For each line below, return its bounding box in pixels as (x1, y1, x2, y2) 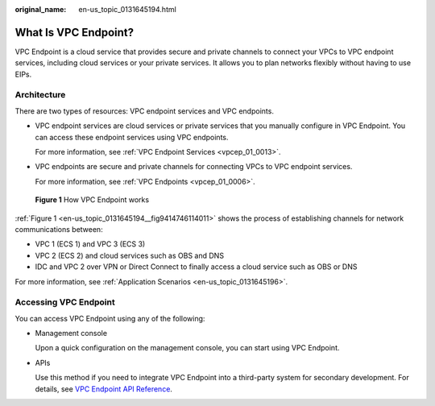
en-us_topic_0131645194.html (78, 5, 176, 14)
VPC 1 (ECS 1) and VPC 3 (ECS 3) (35, 239, 146, 249)
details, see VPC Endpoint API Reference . (35, 383, 173, 394)
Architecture (14, 89, 66, 101)
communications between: (14, 224, 104, 234)
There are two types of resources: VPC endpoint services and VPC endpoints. (14, 106, 274, 116)
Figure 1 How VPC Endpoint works (35, 195, 149, 205)
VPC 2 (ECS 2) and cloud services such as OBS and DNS (35, 251, 225, 260)
